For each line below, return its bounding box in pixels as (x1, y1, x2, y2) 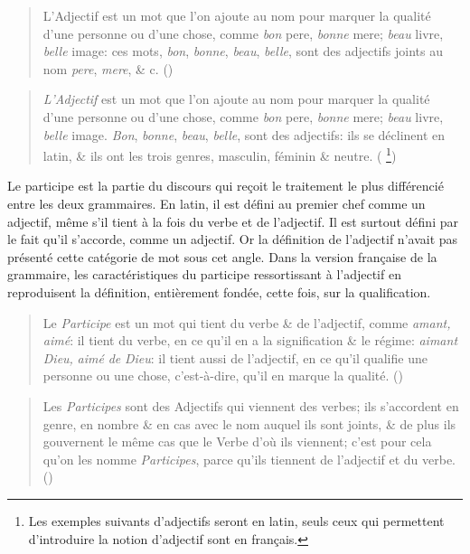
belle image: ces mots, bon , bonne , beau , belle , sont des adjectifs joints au (42, 42, 443, 61)
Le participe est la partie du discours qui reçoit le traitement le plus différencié (7, 176, 444, 195)
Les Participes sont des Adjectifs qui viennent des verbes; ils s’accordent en (42, 396, 459, 415)
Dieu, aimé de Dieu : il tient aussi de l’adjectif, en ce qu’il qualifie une (42, 348, 428, 367)
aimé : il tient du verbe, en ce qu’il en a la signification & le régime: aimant (42, 331, 458, 350)
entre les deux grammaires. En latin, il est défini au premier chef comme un (7, 194, 426, 212)
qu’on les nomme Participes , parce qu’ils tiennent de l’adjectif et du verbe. (42, 449, 456, 468)
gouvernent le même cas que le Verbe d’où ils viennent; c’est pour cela (42, 432, 432, 451)
